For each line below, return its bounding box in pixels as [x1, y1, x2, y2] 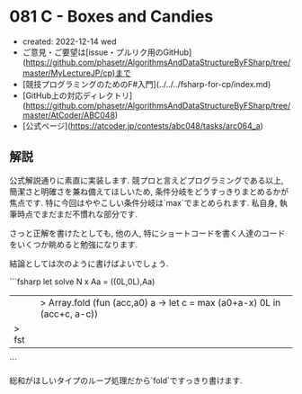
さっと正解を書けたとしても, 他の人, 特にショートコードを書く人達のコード [9, 228, 286, 238]
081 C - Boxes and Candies [9, 6, 214, 27]
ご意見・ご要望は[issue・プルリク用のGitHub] [22, 47, 192, 58]
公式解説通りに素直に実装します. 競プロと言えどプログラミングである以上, [9, 175, 284, 185]
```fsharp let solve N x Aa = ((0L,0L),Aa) [9, 276, 155, 287]
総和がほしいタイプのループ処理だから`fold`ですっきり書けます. [9, 375, 243, 386]
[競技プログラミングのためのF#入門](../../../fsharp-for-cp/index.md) [22, 78, 271, 89]
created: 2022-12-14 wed [22, 36, 117, 47]
